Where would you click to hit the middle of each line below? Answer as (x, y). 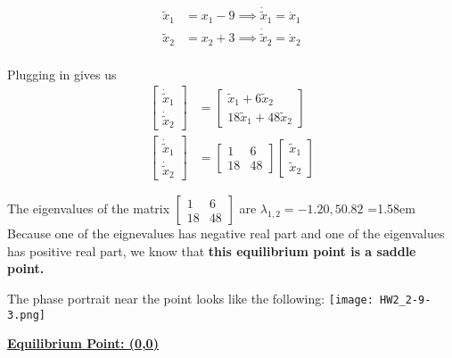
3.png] (26, 315)
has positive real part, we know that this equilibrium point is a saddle (212, 250)
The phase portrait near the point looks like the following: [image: (190, 298)
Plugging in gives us (62, 74)
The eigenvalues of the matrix (89, 208)
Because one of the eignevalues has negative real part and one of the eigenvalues (226, 233)
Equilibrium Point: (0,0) (83, 343)
